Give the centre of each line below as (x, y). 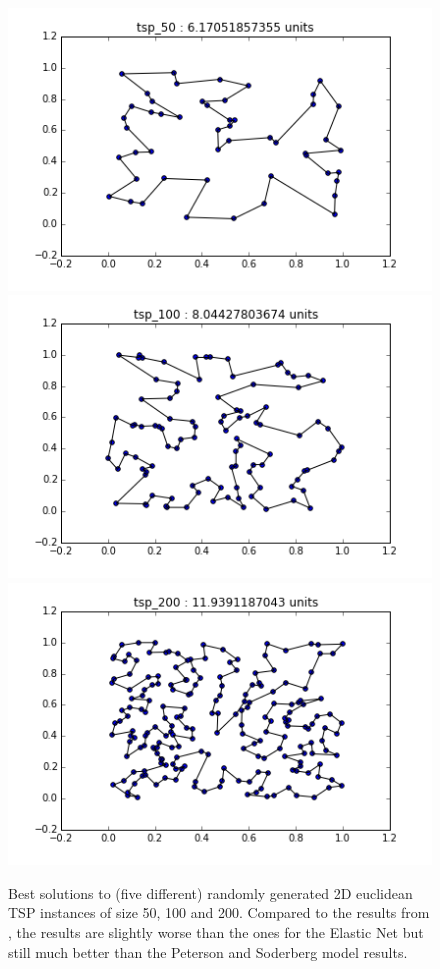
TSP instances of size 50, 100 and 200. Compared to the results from (219, 912)
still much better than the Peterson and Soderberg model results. (208, 951)
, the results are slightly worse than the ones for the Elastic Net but (216, 931)
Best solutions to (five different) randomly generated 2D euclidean (210, 892)
